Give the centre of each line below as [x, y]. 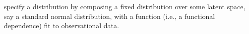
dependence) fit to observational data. [62, 25]
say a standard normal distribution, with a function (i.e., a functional [110, 16]
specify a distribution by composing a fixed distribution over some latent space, [125, 6]
